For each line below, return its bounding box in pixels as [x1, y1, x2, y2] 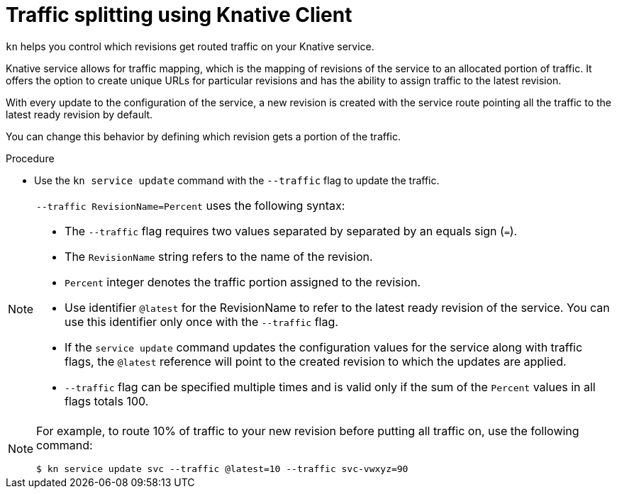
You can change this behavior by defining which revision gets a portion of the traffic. [6, 130, 401, 142]
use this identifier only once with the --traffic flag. [65, 314, 338, 329]
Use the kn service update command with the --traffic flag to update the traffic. [34, 174, 440, 186]
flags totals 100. [65, 393, 149, 408]
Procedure [6, 152, 55, 164]
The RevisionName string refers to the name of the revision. [65, 249, 373, 264]
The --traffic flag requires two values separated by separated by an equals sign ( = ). [65, 223, 518, 238]
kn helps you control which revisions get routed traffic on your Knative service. [6, 40, 374, 52]
